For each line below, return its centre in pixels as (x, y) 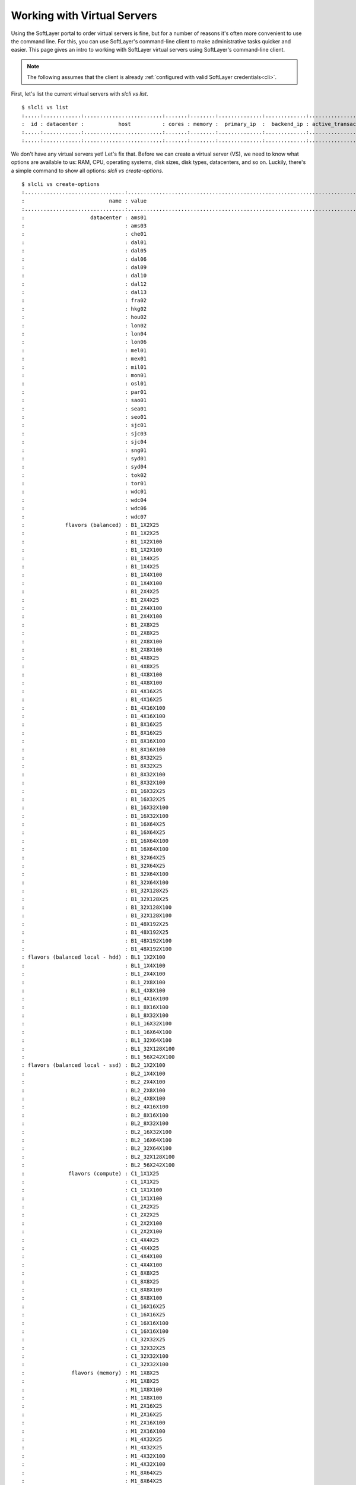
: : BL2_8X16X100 (95, 1115)
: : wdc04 (84, 500)
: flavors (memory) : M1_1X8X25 (90, 1373)
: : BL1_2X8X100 (93, 982)
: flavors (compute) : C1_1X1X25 (90, 1173)
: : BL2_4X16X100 (95, 1107)
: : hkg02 (84, 309)
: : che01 (84, 234)
